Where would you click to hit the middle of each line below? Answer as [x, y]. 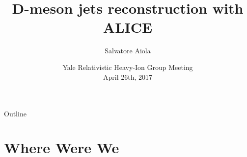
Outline [15, 114]
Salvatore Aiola [128, 51]
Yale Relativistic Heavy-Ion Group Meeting [128, 67]
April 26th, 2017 [127, 77]
